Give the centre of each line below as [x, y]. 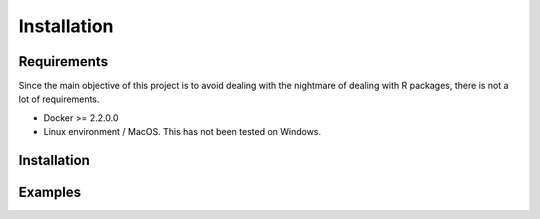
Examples [50, 192]
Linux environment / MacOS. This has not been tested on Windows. [182, 132]
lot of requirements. [59, 99]
